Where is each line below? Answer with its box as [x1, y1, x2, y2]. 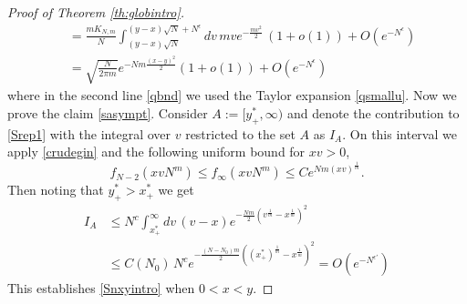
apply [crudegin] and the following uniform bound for [7, 142, 306, 161]
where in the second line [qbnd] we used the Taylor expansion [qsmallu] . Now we [7, 86, 457, 105]
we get [158, 180, 194, 199]
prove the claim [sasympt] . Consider [7, 103, 208, 122]
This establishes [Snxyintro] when [7, 279, 195, 298]
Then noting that [7, 180, 104, 199]
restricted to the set [185, 124, 296, 143]
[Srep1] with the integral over [7, 124, 171, 143]
